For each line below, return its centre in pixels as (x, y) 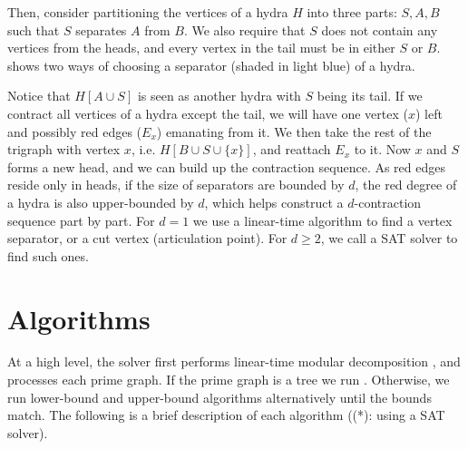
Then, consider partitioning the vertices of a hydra (148, 12)
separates (101, 29)
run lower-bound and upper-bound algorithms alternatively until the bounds (219, 397)
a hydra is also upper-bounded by (101, 202)
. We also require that (244, 29)
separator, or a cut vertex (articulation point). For (147, 238)
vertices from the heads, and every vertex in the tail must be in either (201, 48)
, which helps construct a (274, 202)
